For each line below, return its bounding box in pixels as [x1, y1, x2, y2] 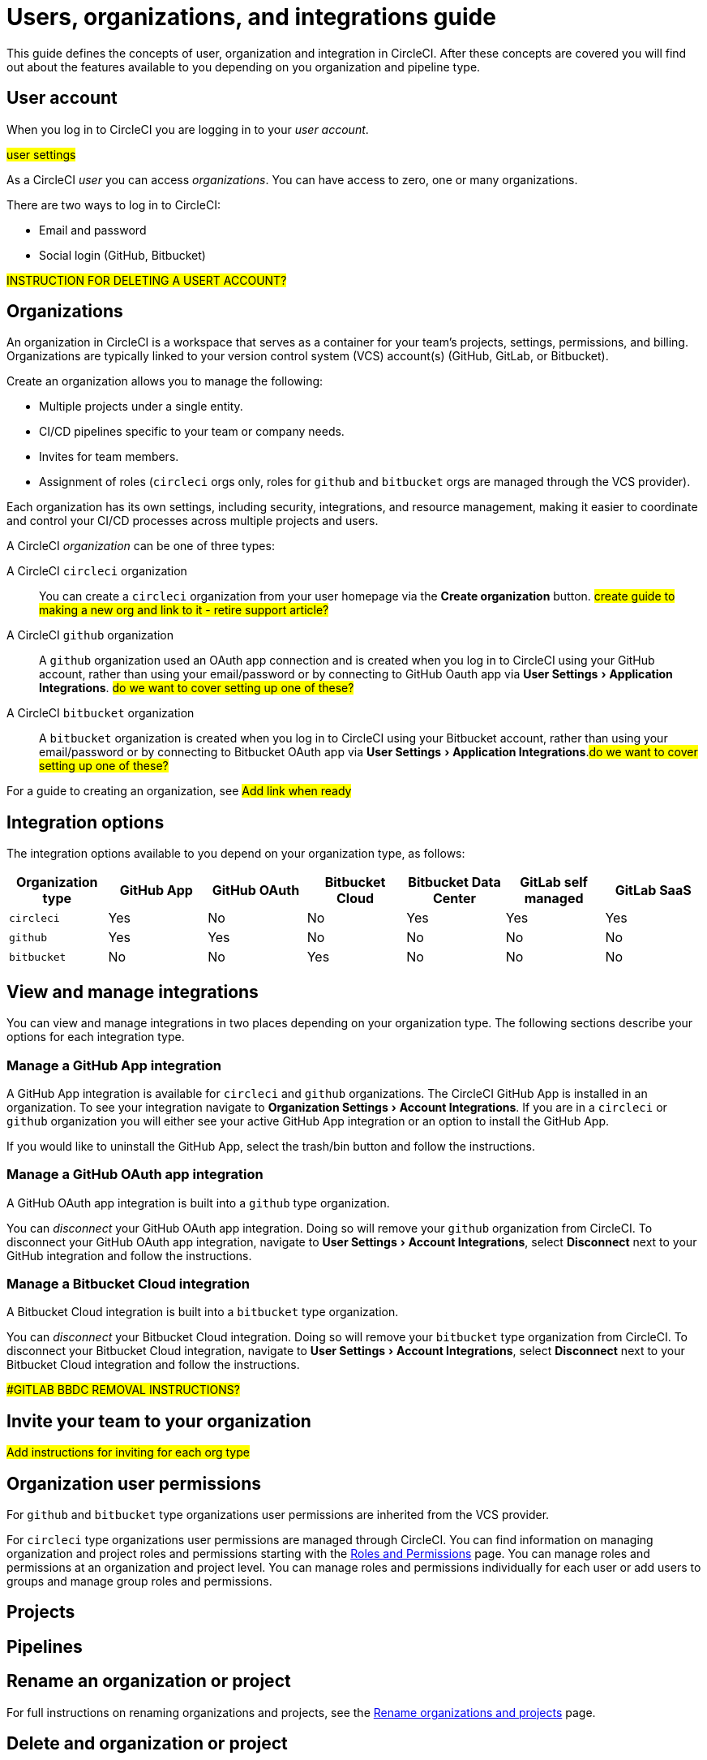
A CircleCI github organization [6, 628, 174, 643]
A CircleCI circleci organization [6, 564, 187, 579]
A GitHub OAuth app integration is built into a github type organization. [6, 1195, 390, 1210]
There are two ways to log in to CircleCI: [6, 197, 221, 212]
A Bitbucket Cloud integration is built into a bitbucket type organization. [6, 1305, 399, 1319]
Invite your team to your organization [6, 1410, 311, 1431]
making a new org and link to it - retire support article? [39, 603, 329, 618]
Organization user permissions [6, 1473, 262, 1494]
